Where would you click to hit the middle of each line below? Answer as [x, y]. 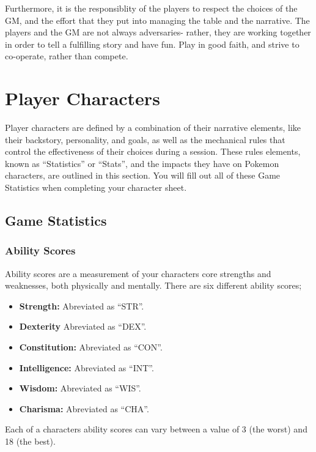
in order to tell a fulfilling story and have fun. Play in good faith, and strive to [152, 44]
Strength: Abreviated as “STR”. [82, 306]
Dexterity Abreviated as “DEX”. [83, 326]
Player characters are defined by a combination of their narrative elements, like [153, 128]
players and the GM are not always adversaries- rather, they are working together [158, 32]
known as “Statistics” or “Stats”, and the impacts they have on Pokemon [142, 163]
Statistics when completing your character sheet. [96, 187]
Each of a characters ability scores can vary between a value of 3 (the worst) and [156, 429]
